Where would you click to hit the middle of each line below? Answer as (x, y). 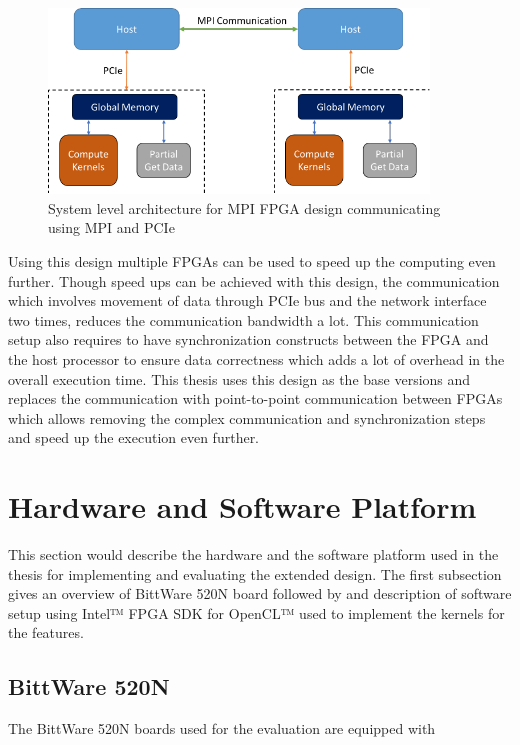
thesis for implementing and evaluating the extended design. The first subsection (255, 573)
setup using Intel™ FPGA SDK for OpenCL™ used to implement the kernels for (256, 612)
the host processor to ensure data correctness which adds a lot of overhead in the (256, 358)
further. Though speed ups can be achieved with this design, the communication (254, 280)
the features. (46, 632)
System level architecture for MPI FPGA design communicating (244, 207)
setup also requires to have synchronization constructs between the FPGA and (248, 339)
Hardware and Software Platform (242, 506)
